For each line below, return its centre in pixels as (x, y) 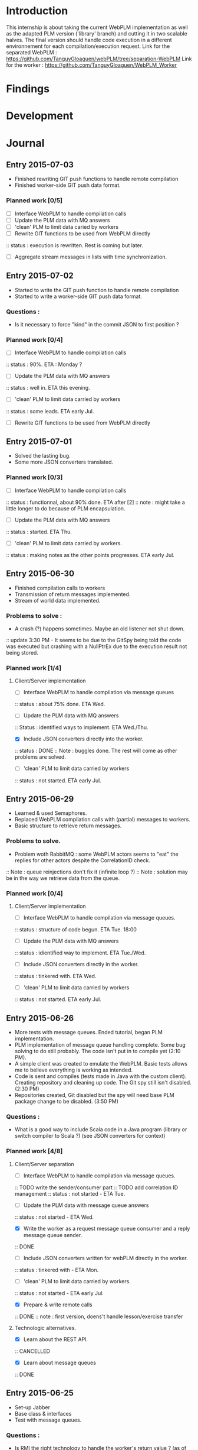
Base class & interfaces (43, 1413)
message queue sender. (53, 1235)
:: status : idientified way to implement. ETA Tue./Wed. (80, 953)
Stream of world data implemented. (57, 600)
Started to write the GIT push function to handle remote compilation (97, 290)
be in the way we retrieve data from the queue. (63, 878)
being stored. (22, 652)
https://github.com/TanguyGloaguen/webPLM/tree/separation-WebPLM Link (99, 59)
